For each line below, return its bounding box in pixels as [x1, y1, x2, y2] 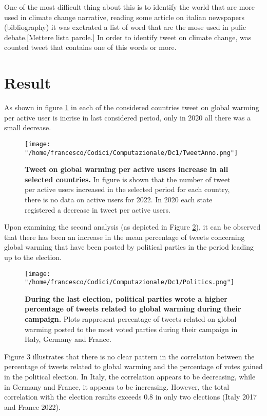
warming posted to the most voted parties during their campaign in [25, 323, 238, 334]
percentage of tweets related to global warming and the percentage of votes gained [4, 361, 263, 372]
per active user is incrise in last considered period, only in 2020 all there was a [4, 112, 251, 123]
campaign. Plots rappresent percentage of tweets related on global [25, 314, 237, 324]
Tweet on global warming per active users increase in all [25, 164, 228, 175]
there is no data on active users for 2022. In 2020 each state [25, 194, 213, 204]
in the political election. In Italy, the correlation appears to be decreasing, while [4, 371, 256, 382]
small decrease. [4, 122, 51, 133]
